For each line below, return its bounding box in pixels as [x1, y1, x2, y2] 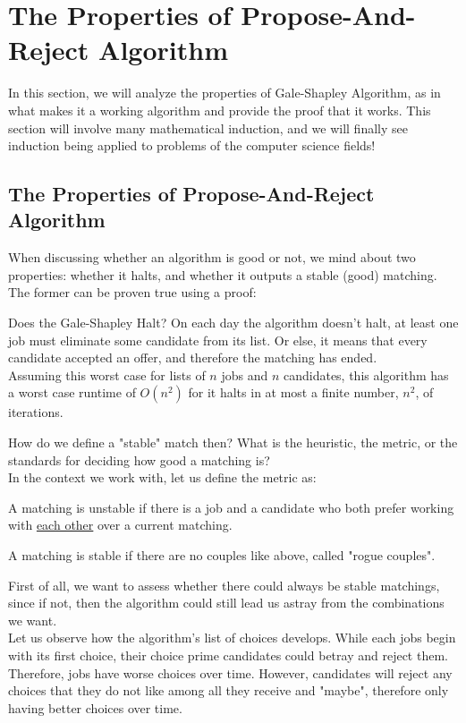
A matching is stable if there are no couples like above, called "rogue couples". [8, 546, 436, 564]
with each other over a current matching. [8, 515, 233, 534]
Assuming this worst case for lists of [8, 365, 206, 384]
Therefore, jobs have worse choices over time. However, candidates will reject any [8, 663, 453, 682]
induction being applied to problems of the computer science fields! [8, 136, 376, 155]
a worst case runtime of [8, 383, 136, 402]
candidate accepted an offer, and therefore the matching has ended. [8, 348, 377, 367]
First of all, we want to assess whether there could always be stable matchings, [8, 575, 440, 594]
